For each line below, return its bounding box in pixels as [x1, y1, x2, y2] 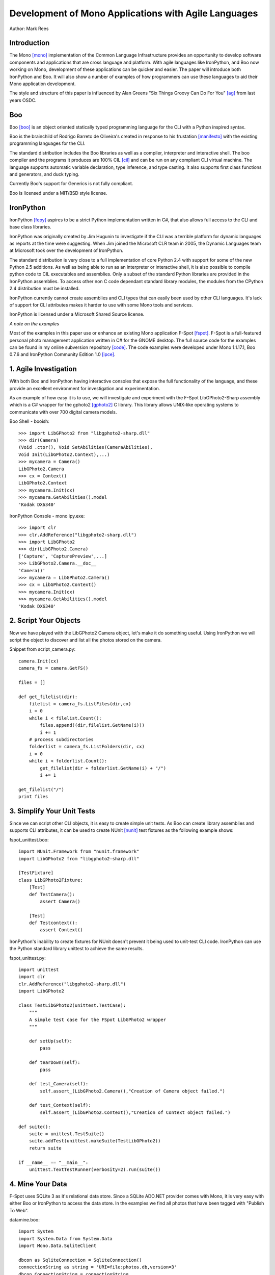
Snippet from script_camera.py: [9, 646, 76, 652]
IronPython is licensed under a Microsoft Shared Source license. [9, 311, 145, 317]
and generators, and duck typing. [9, 171, 80, 177]
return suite [29, 1145, 62, 1151]
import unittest [18, 967, 59, 973]
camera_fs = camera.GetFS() [18, 666, 89, 671]
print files [18, 794, 48, 800]
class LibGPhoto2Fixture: [18, 877, 84, 883]
